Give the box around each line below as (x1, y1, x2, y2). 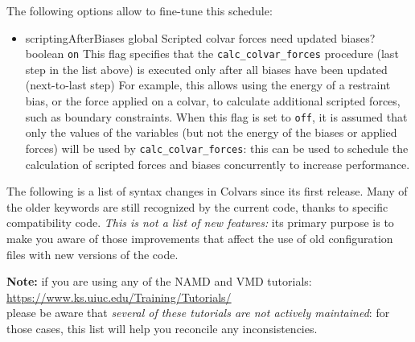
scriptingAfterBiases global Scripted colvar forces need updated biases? (25, 29, 376, 46)
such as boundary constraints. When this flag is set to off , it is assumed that (25, 108, 408, 125)
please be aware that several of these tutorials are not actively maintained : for (6, 304, 390, 321)
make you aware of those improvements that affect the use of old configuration (6, 229, 393, 246)
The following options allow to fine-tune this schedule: (6, 2, 273, 19)
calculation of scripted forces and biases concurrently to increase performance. (25, 155, 410, 172)
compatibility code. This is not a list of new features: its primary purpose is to (6, 214, 394, 231)
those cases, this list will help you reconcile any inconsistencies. (6, 319, 318, 336)
